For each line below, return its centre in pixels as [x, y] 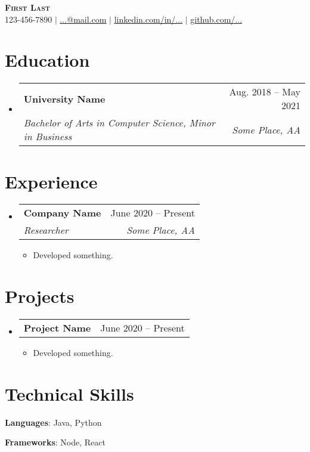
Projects [40, 296]
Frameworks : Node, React [55, 442]
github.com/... [216, 19]
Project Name [57, 328]
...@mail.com [83, 19]
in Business [48, 137]
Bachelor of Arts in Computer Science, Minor [119, 123]
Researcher [46, 230]
